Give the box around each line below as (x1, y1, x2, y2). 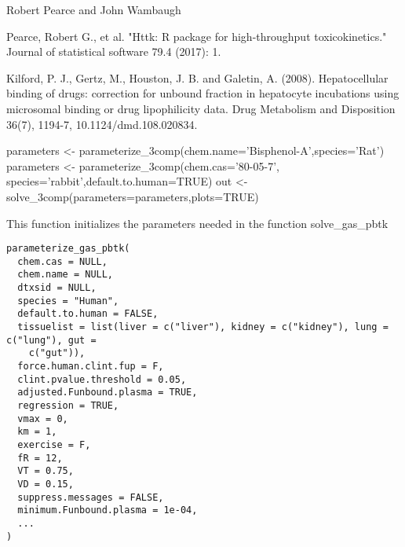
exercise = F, (17, 439, 91, 450)
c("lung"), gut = (6, 334, 97, 346)
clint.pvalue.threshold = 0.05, (17, 373, 187, 385)
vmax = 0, (17, 413, 68, 424)
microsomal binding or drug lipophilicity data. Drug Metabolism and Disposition (6, 100, 396, 116)
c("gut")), (28, 347, 86, 359)
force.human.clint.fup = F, (17, 361, 164, 373)
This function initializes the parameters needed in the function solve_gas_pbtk (6, 215, 389, 231)
